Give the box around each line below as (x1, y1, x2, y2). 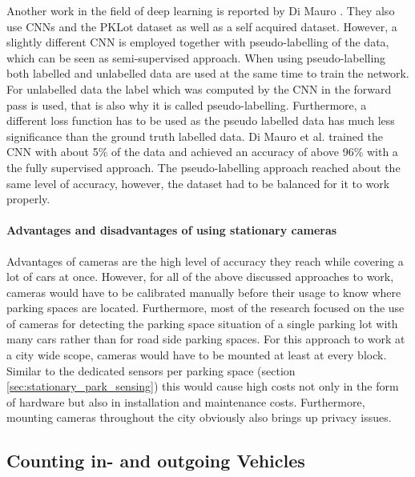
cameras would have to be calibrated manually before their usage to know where (6, 283, 401, 300)
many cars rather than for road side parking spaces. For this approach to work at (6, 331, 405, 347)
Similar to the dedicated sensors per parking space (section (6, 362, 296, 379)
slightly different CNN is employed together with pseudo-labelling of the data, (6, 34, 389, 50)
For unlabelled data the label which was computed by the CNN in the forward (6, 80, 392, 97)
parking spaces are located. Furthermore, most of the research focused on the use (6, 299, 405, 316)
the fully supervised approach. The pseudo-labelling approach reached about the (6, 158, 401, 175)
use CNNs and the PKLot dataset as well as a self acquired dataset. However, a (6, 18, 397, 34)
